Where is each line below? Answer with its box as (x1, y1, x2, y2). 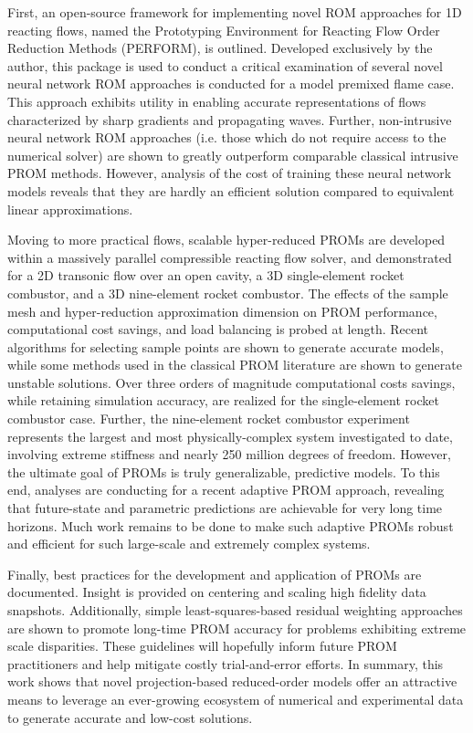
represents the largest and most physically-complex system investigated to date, (7, 426, 453, 445)
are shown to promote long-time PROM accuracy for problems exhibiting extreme (7, 618, 467, 637)
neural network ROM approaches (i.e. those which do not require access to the (7, 128, 447, 147)
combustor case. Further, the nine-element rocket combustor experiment (7, 409, 410, 428)
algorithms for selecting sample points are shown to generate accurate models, (7, 337, 444, 356)
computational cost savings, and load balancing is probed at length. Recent (7, 319, 429, 339)
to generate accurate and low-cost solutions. (7, 707, 253, 727)
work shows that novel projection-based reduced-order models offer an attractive (7, 672, 457, 691)
